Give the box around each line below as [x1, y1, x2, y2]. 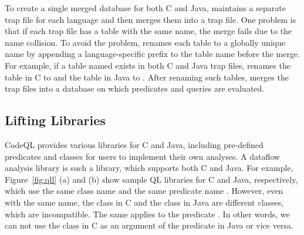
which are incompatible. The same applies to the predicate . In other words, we [5, 207, 290, 220]
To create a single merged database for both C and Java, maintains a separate [5, 2, 286, 14]
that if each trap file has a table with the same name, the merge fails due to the [5, 25, 292, 37]
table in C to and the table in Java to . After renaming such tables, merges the [5, 70, 289, 83]
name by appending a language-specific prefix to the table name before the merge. [5, 48, 300, 60]
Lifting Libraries [5, 111, 106, 129]
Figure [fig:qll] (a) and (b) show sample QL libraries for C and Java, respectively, [5, 173, 298, 185]
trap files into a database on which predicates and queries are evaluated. [5, 82, 265, 95]
